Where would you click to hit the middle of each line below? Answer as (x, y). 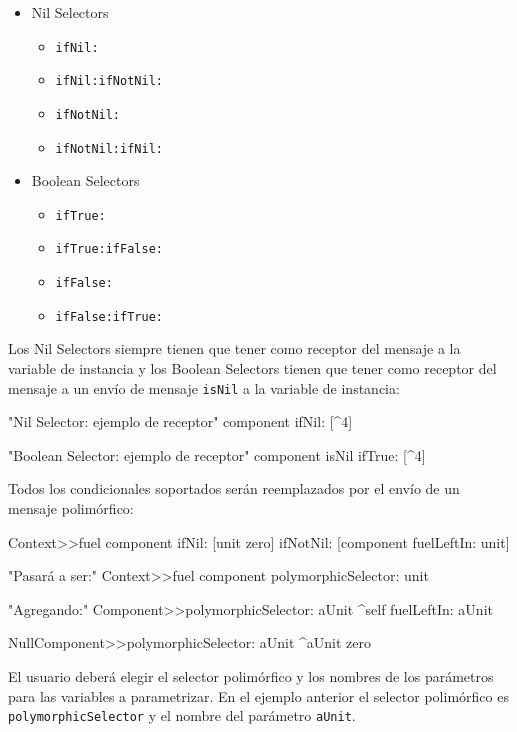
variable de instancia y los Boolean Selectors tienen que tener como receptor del (252, 368)
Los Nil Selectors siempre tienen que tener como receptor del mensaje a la (234, 348)
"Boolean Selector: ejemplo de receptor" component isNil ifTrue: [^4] (217, 454)
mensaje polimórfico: (71, 508)
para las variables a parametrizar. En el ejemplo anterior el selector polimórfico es (258, 695)
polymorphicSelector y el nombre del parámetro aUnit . (182, 715)
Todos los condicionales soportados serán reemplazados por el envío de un (234, 488)
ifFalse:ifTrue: (109, 316)
